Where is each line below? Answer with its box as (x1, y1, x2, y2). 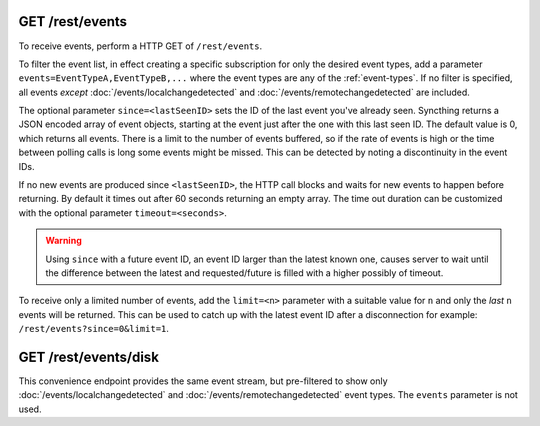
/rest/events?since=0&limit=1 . (18, 323, 170, 335)
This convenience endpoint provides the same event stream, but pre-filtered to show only (18, 375, 389, 387)
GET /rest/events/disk (18, 348, 160, 365)
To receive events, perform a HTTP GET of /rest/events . (18, 40, 263, 52)
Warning (45, 235, 82, 247)
